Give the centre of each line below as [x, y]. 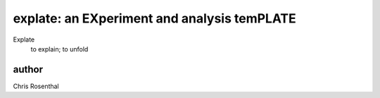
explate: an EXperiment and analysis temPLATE [155, 18]
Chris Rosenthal [36, 86]
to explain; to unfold [59, 49]
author [28, 69]
